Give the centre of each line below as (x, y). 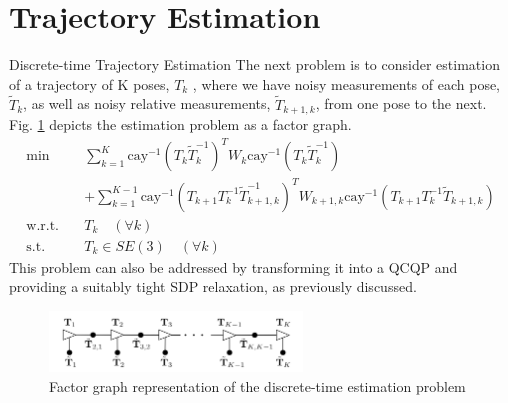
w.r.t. (43, 225)
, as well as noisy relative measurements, (147, 103)
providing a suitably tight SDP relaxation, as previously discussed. (213, 286)
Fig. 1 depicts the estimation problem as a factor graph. (180, 123)
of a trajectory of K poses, (89, 83)
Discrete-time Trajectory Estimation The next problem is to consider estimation (254, 64)
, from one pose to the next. (401, 103)
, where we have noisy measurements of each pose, (346, 83)
